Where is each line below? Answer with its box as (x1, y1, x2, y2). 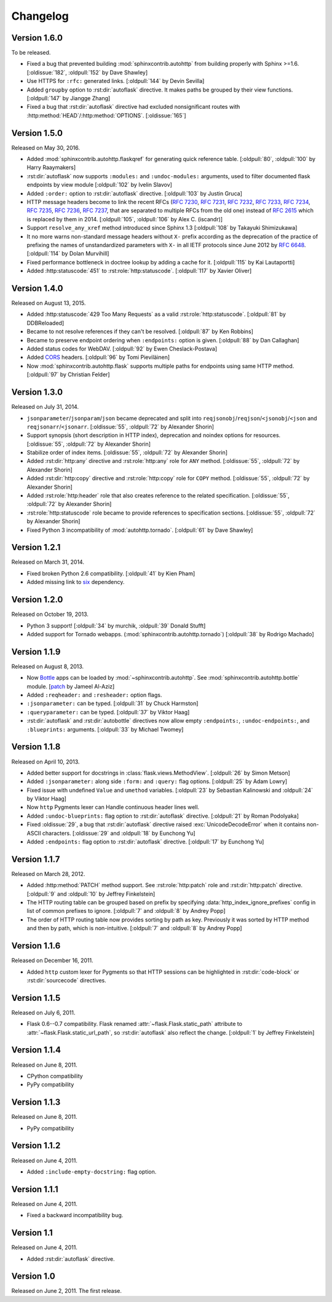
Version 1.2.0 (11, 594, 63, 605)
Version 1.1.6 (11, 941, 61, 951)
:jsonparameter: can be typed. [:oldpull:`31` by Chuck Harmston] (26, 700, 199, 707)
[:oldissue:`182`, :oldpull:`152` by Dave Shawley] (26, 68, 148, 76)
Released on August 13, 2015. (11, 299, 86, 307)
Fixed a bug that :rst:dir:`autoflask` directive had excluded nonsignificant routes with (26, 103, 240, 111)
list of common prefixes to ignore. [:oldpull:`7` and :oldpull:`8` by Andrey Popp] (26, 907, 226, 915)
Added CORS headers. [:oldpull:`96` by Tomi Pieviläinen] (26, 353, 170, 361)
